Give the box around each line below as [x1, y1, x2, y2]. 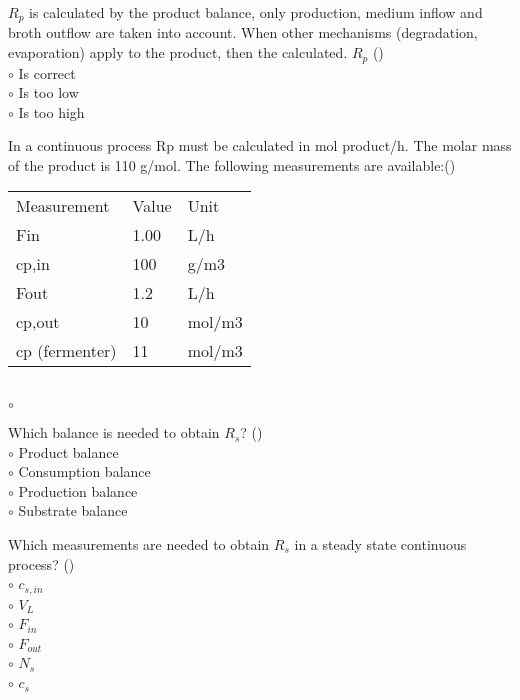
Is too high [18, 101, 85, 122]
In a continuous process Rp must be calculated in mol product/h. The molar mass [8, 135, 512, 156]
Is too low [18, 82, 79, 103]
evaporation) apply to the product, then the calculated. [8, 42, 348, 63]
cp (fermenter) [16, 339, 117, 363]
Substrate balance [18, 500, 128, 521]
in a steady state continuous [294, 534, 467, 555]
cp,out [16, 310, 60, 334]
